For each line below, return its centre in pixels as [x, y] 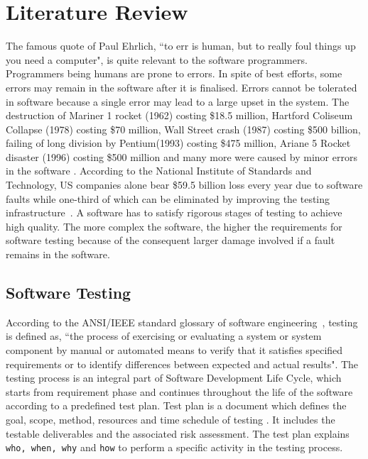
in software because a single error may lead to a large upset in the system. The [178, 101]
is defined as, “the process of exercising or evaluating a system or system [164, 336]
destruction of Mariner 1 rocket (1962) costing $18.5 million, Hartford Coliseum [179, 115]
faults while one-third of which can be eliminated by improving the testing [168, 198]
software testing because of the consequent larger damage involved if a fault [171, 240]
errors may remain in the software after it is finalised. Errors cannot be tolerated [182, 87]
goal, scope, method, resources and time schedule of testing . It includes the [171, 419]
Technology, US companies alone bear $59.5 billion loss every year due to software [184, 185]
